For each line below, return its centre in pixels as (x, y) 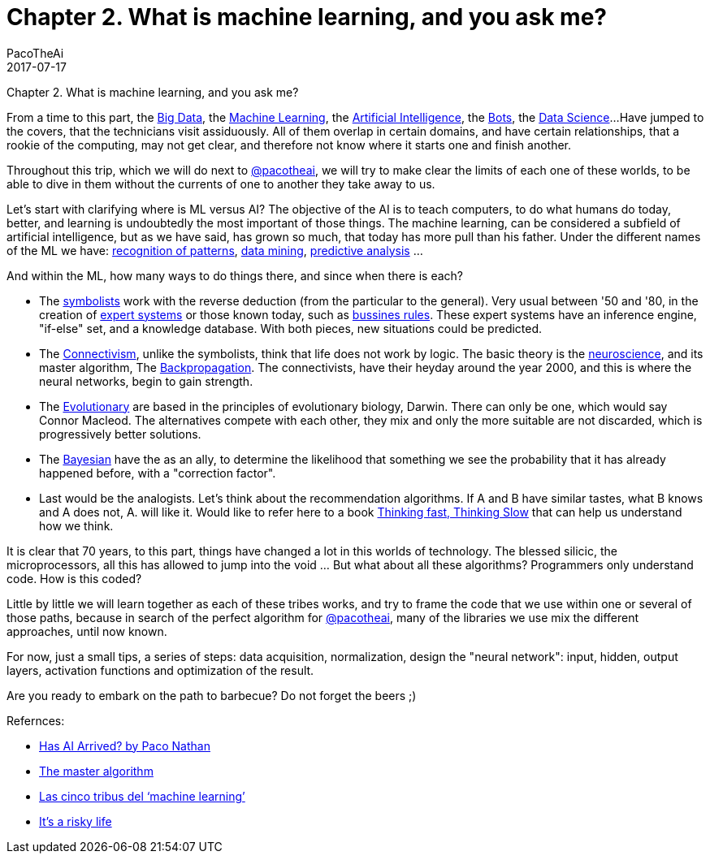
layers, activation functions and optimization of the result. (160, 670)
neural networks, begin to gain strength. (146, 381)
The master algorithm (96, 771)
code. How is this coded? (74, 578)
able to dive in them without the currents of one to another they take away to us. (221, 184)
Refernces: (36, 720)
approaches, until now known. (87, 631)
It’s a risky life (76, 821)
